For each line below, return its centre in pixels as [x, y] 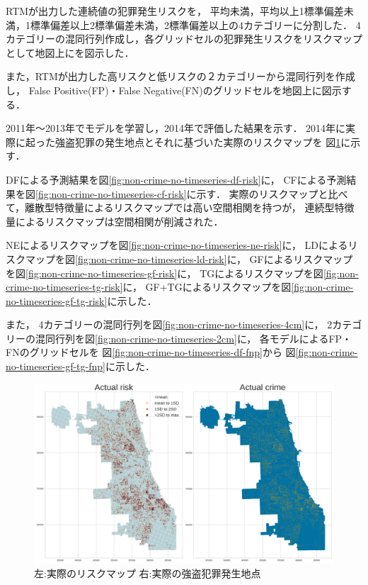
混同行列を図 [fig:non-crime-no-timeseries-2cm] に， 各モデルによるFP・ [194, 338]
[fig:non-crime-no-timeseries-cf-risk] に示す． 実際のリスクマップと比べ [192, 193]
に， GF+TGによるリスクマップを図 [207, 287]
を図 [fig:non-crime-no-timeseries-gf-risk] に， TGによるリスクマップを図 [165, 273]
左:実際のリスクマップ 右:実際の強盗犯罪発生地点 [148, 573]
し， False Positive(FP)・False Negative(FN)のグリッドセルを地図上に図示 [174, 90]
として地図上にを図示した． [70, 52]
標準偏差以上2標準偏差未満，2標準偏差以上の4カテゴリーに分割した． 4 [195, 24]
